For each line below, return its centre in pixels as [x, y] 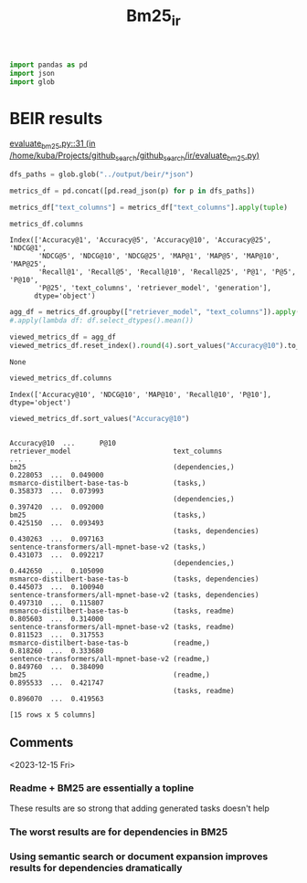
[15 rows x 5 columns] [53, 715]
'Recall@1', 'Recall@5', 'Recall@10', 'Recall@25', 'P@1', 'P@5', [167, 272]
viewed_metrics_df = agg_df [63, 337]
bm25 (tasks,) [108, 515]
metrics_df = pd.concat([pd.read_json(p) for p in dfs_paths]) [132, 191]
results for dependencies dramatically [96, 867]
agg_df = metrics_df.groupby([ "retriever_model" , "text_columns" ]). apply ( [155, 312]
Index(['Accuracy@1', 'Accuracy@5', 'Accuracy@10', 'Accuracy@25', [141, 240]
